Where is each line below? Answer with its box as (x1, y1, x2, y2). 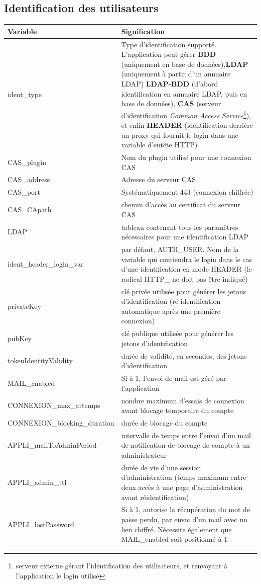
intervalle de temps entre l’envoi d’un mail (121, 430, 251, 440)
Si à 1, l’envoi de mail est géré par (121, 373, 226, 383)
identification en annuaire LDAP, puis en (121, 88, 247, 99)
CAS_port (8, 187, 41, 197)
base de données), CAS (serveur (121, 98, 221, 109)
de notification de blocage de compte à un (121, 440, 250, 450)
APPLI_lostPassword (8, 519, 74, 529)
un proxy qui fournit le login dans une (121, 129, 238, 140)
